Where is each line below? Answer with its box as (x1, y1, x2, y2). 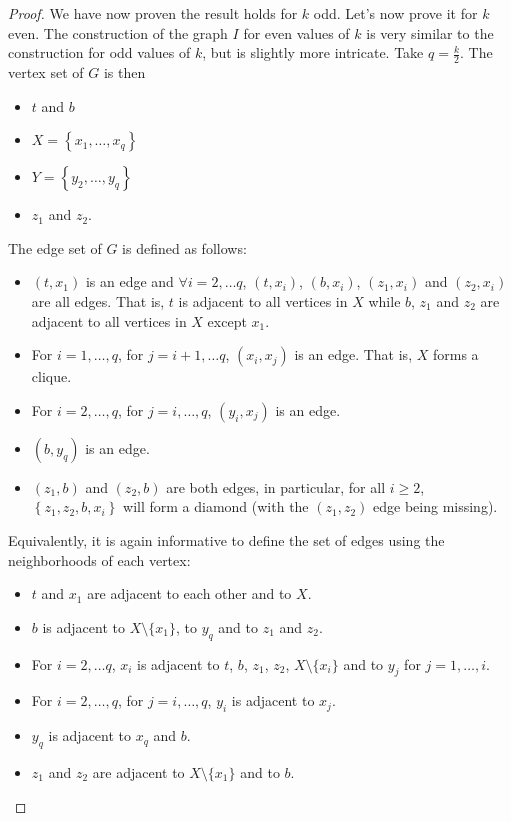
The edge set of (8, 237, 102, 258)
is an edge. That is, (294, 344, 413, 365)
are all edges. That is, (31, 290, 165, 311)
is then (103, 62, 146, 83)
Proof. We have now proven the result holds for (8, 3, 298, 23)
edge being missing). (373, 496, 498, 517)
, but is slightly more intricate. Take (202, 42, 424, 63)
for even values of (243, 22, 350, 43)
